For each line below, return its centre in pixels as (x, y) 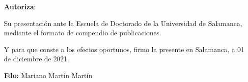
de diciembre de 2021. (37, 59)
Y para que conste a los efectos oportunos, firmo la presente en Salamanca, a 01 (124, 49)
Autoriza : (20, 6)
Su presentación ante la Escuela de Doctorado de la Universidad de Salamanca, (123, 23)
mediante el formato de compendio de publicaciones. (83, 33)
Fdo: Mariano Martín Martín (48, 75)
